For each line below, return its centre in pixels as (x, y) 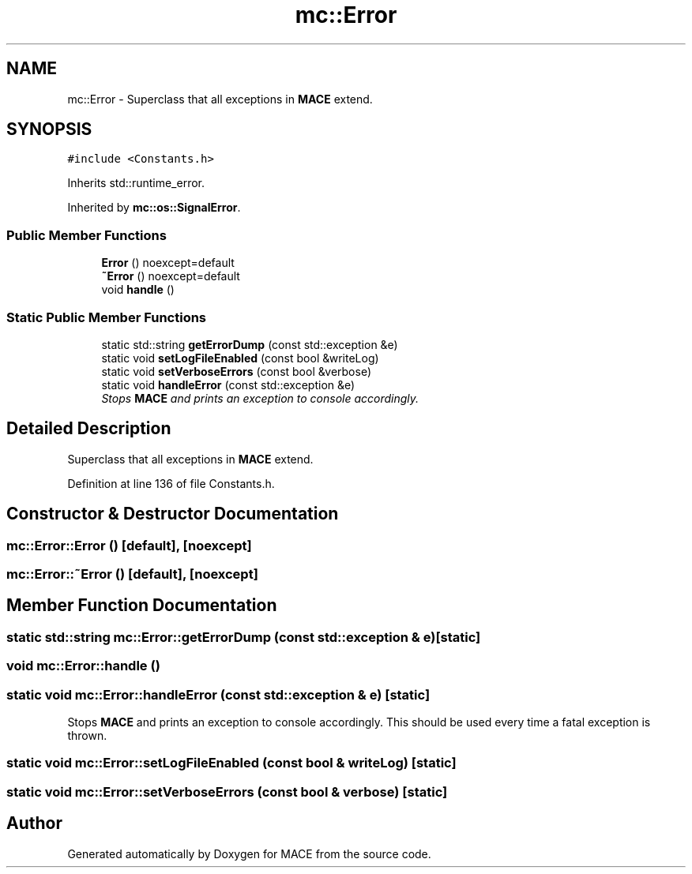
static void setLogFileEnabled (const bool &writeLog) (240, 358)
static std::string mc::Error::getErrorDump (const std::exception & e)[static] (244, 637)
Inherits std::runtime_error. (136, 183)
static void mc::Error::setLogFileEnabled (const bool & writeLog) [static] (231, 763)
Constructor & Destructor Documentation (173, 514)
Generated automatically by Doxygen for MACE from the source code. (249, 853)
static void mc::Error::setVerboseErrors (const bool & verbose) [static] (227, 791)
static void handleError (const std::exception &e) (228, 384)
